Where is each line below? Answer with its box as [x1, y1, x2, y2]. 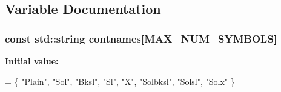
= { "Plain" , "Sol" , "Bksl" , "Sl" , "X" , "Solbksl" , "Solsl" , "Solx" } [5, 75, 235, 87]
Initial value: [5, 55, 59, 67]
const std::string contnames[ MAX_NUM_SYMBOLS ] [5, 31, 277, 46]
